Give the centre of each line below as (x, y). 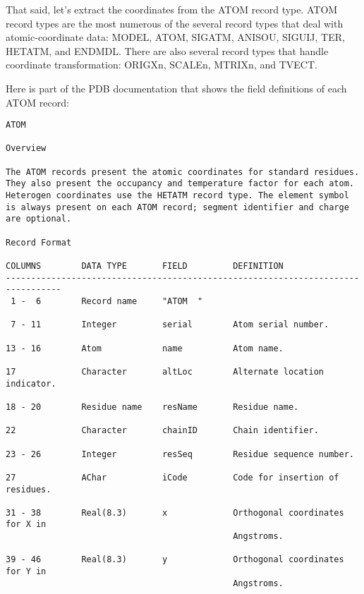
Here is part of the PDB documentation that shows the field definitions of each (176, 88)
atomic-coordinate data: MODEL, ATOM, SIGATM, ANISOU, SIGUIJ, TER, (175, 37)
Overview (26, 148)
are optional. (39, 219)
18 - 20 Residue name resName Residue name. (152, 407)
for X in (26, 525)
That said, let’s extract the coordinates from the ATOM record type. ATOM (172, 9)
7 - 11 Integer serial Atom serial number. (170, 325)
